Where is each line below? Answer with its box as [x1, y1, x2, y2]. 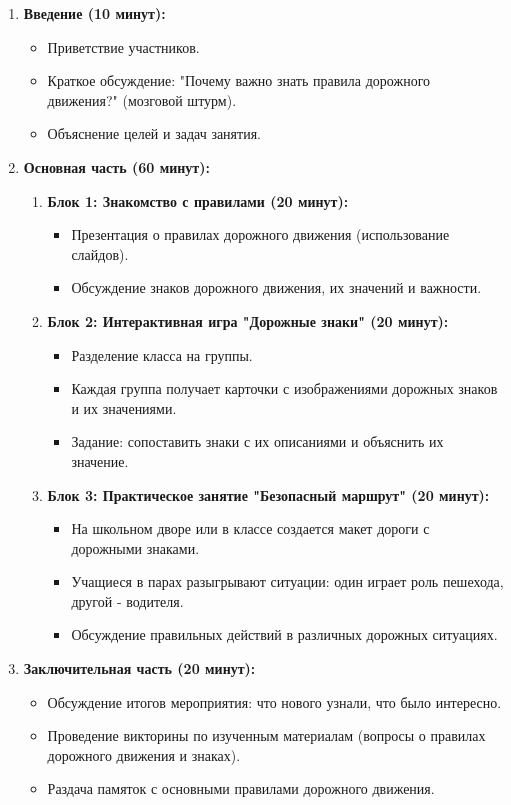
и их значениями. [71, 397, 177, 418]
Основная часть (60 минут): [23, 156, 210, 177]
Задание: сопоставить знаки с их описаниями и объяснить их [71, 431, 444, 452]
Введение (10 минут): [23, 3, 166, 23]
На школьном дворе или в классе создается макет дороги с [71, 518, 430, 539]
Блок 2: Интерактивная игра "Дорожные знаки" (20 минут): [47, 310, 449, 331]
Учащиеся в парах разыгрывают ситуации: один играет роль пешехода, [71, 571, 504, 592]
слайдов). [71, 243, 129, 264]
